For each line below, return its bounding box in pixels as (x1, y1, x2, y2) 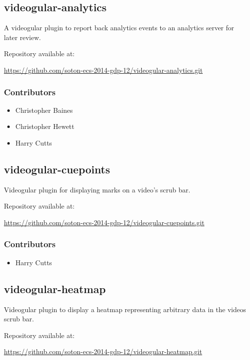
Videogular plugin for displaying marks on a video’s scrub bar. (4, 184, 191, 194)
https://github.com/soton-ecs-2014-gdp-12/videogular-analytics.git (4, 64, 203, 75)
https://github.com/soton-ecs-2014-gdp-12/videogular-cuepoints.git (4, 217, 205, 227)
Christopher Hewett (15, 121, 75, 131)
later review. (4, 32, 41, 42)
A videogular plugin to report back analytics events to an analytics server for (4, 22, 234, 33)
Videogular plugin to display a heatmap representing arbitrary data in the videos (4, 304, 246, 314)
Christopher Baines (15, 105, 73, 115)
